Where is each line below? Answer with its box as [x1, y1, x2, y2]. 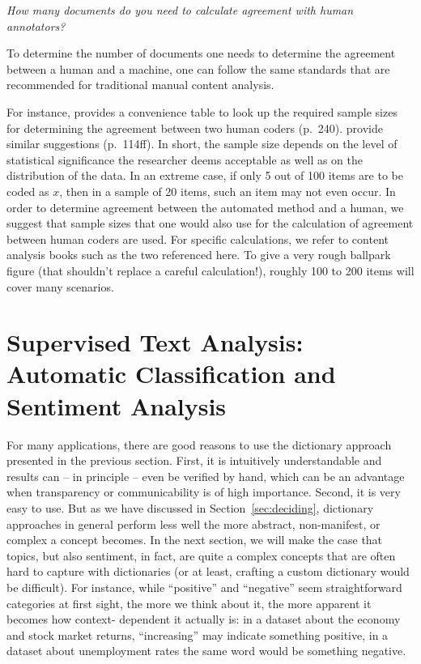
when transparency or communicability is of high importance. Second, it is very [6, 483, 401, 500]
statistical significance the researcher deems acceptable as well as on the [6, 151, 364, 168]
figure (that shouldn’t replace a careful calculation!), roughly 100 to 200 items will [6, 262, 415, 279]
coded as [6, 182, 49, 199]
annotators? [6, 17, 66, 34]
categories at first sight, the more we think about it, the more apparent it [6, 594, 372, 611]
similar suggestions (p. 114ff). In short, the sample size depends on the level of [6, 135, 398, 152]
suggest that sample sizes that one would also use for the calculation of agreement [6, 215, 414, 232]
